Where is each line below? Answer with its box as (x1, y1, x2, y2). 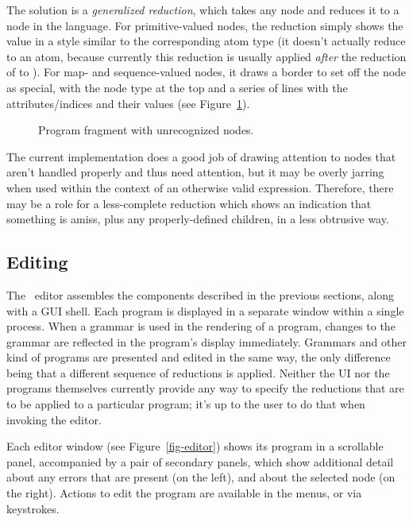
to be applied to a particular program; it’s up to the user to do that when (6, 396, 365, 412)
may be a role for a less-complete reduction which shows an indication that (6, 195, 372, 211)
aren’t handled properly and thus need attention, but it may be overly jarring (6, 164, 384, 180)
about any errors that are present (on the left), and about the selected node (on (6, 469, 396, 485)
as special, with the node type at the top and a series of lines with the (6, 79, 348, 95)
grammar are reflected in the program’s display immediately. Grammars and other (6, 333, 407, 350)
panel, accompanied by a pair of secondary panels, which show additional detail (6, 453, 394, 470)
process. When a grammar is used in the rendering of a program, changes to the (6, 318, 396, 334)
